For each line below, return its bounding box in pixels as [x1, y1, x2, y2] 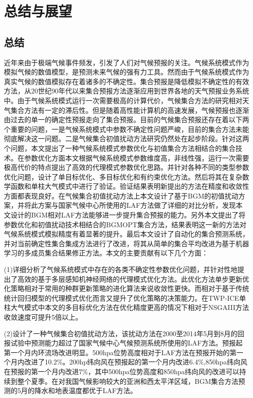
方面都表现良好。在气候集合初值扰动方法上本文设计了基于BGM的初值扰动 [4, 190, 238, 200]
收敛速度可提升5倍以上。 [4, 312, 82, 322]
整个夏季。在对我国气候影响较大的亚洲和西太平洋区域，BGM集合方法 [17, 376, 238, 386]
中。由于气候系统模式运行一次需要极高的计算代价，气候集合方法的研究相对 [4, 95, 242, 105]
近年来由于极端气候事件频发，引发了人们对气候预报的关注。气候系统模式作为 [4, 57, 249, 67]
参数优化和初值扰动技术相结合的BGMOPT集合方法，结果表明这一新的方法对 [4, 219, 247, 229]
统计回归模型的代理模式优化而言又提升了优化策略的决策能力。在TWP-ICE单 [4, 292, 246, 303]
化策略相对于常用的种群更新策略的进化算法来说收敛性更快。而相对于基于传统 [4, 283, 249, 293]
